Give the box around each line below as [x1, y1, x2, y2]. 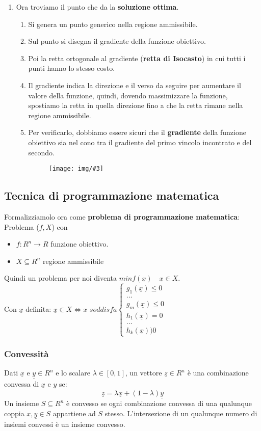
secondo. [28, 147, 55, 157]
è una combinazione [187, 367, 249, 378]
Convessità [4, 347, 49, 360]
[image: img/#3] [48, 165, 103, 173]
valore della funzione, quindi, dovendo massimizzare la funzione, [28, 90, 228, 100]
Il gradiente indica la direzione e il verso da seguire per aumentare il [28, 79, 241, 90]
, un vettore [125, 367, 162, 378]
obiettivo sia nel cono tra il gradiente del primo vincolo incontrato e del [28, 137, 252, 147]
